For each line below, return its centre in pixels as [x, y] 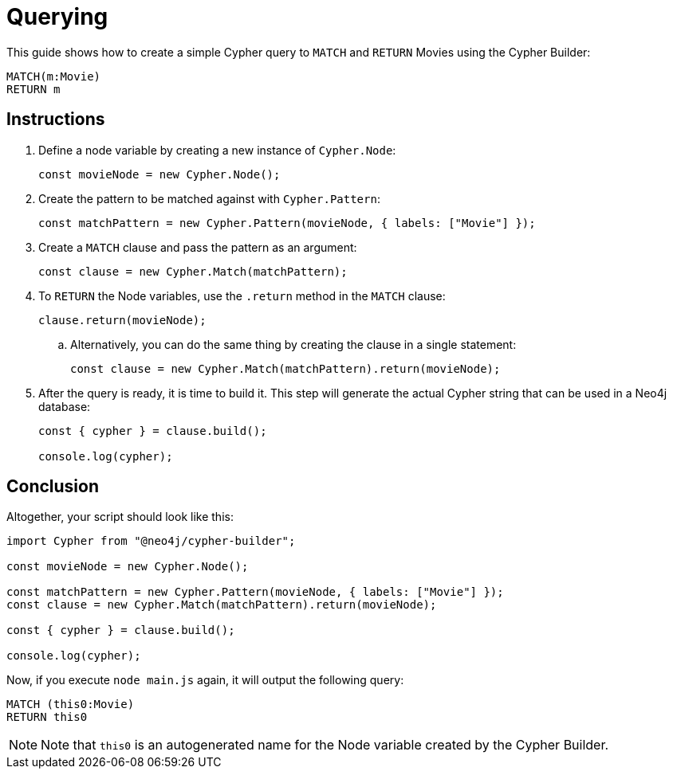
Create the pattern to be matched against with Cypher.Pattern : [209, 198]
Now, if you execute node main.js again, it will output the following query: [205, 680]
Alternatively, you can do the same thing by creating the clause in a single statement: [293, 344]
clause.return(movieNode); [122, 320]
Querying [57, 17]
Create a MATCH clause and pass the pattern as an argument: [198, 247]
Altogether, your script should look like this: [120, 517]
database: [65, 406]
